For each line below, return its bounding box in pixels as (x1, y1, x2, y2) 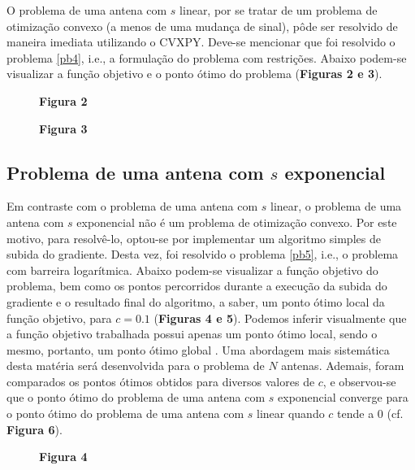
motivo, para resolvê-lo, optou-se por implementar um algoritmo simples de (6, 229, 381, 246)
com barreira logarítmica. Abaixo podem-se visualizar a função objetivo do (6, 261, 378, 278)
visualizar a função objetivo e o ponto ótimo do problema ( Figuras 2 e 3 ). (6, 65, 383, 82)
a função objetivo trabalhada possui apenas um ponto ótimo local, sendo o (6, 325, 378, 342)
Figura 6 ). (6, 420, 63, 437)
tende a (337, 405, 374, 422)
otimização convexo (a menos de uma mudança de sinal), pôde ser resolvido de (6, 17, 398, 34)
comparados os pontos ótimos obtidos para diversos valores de (6, 372, 315, 389)
